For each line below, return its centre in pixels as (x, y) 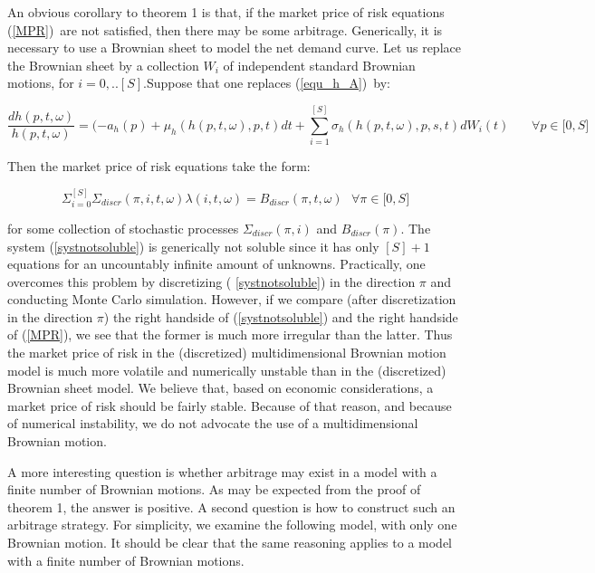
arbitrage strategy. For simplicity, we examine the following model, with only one (232, 525)
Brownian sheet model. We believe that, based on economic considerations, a (221, 388)
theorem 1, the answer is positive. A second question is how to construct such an (231, 506)
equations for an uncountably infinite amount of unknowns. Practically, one (216, 264)
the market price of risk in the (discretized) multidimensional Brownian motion (227, 353)
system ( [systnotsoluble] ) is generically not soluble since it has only (193, 246)
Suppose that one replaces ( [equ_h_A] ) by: (269, 83)
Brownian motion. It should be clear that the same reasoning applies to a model (230, 543)
